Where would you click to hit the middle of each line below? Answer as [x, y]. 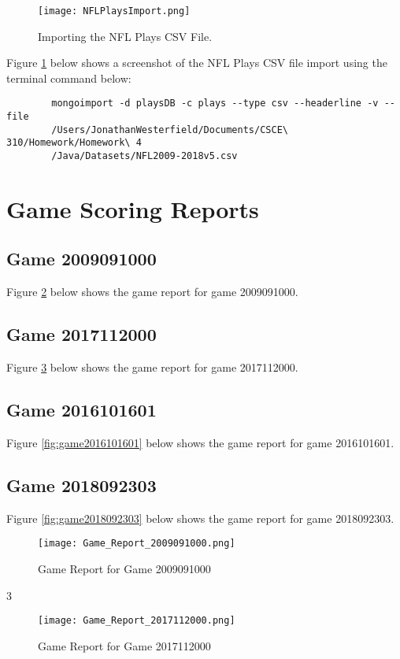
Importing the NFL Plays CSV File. [125, 36]
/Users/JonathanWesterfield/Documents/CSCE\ [170, 130]
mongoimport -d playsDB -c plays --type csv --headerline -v [215, 104]
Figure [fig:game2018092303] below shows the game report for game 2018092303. [200, 518]
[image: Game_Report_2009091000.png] [137, 544]
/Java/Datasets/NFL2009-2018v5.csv [144, 156]
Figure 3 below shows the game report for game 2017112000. [152, 367]
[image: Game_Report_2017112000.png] [137, 621]
